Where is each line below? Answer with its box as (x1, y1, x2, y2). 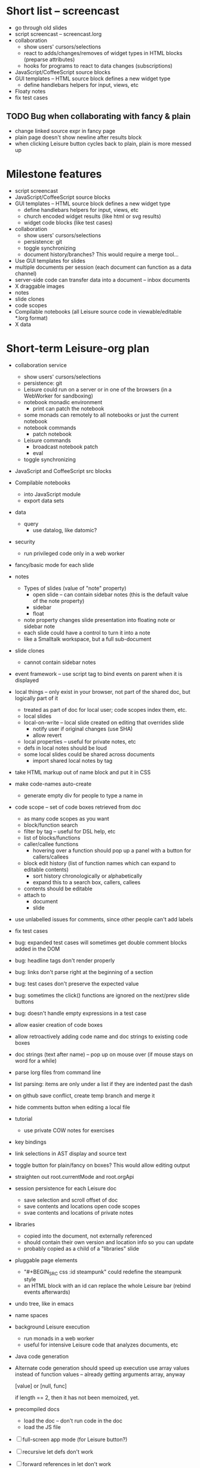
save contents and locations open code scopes (23, 1202, 140, 1210)
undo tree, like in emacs (14, 1300, 74, 1308)
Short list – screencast (6, 4, 119, 18)
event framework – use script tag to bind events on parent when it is (14, 670, 183, 677)
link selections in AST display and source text (14, 1149, 127, 1157)
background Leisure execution (14, 1323, 90, 1330)
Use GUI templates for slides (14, 257, 85, 264)
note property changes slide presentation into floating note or (23, 616, 176, 623)
